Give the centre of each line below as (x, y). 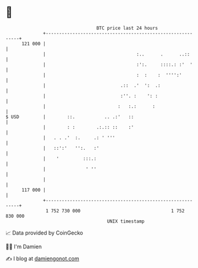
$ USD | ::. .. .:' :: (70, 117)
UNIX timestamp (126, 221)
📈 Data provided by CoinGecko (44, 233)
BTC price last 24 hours (127, 28)
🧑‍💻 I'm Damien (24, 247)
